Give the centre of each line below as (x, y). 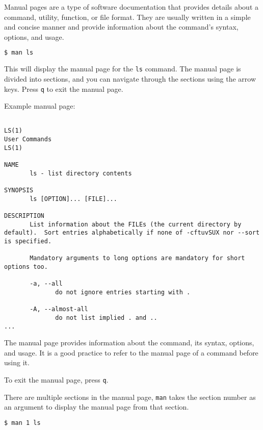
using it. (17, 362)
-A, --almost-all (59, 309)
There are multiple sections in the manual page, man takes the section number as (130, 397)
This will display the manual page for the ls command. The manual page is (123, 69)
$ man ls (19, 53)
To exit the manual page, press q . (56, 379)
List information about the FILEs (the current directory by (136, 224)
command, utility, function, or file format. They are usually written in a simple (127, 17)
